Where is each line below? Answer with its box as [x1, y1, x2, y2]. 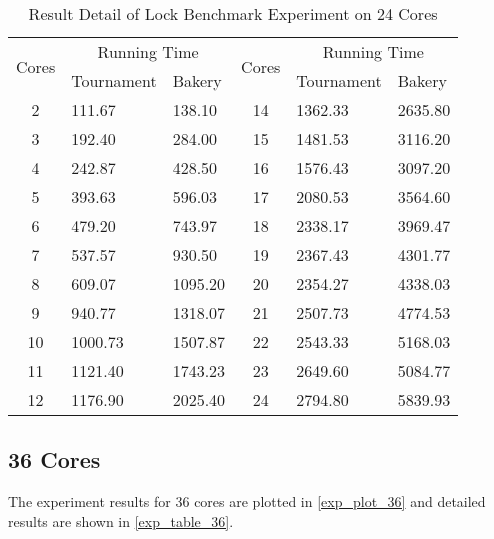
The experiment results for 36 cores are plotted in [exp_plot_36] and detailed [8, 491, 486, 512]
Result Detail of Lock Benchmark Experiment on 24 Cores [28, 2, 438, 25]
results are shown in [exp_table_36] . [8, 510, 234, 531]
